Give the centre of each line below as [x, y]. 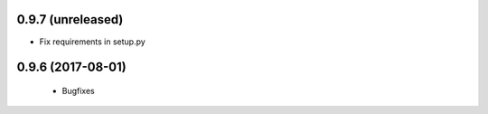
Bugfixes [78, 90]
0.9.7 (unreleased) [70, 19]
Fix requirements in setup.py [93, 42]
